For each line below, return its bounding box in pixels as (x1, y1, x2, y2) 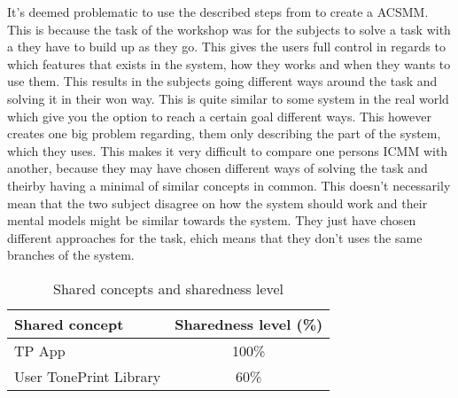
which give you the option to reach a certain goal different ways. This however (7, 106, 431, 125)
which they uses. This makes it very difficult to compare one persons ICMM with (7, 141, 448, 160)
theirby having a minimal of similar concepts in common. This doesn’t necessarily (7, 176, 451, 194)
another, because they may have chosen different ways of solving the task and (7, 159, 428, 177)
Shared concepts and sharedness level (53, 277, 284, 299)
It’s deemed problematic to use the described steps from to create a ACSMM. (7, 3, 429, 20)
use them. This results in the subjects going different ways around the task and (7, 72, 438, 90)
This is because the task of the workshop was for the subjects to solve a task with (7, 20, 451, 38)
